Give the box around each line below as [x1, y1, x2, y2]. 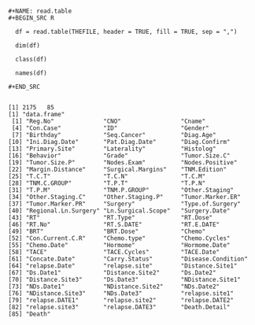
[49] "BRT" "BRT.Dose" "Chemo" [8, 227, 206, 235]
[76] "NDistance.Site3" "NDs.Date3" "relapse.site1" [8, 290, 235, 297]
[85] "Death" [8, 310, 51, 318]
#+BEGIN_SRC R [8, 14, 55, 22]
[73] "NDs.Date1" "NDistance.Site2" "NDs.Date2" [8, 283, 220, 290]
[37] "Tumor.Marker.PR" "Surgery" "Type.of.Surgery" [8, 200, 242, 208]
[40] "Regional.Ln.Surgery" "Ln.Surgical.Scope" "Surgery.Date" [8, 207, 231, 215]
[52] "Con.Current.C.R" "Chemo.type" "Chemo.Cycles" [8, 235, 231, 242]
